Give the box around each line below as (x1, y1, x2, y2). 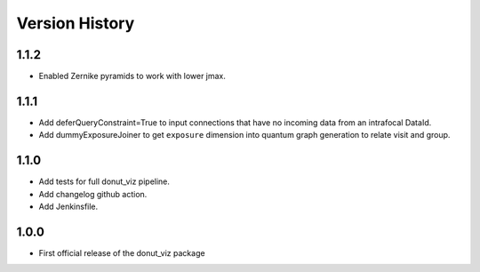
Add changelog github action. (38, 188, 148, 199)
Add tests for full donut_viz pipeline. (38, 176, 171, 187)
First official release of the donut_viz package (38, 247, 205, 258)
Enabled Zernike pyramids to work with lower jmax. (38, 71, 227, 82)
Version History (16, 13, 135, 33)
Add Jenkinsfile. (38, 201, 99, 212)
